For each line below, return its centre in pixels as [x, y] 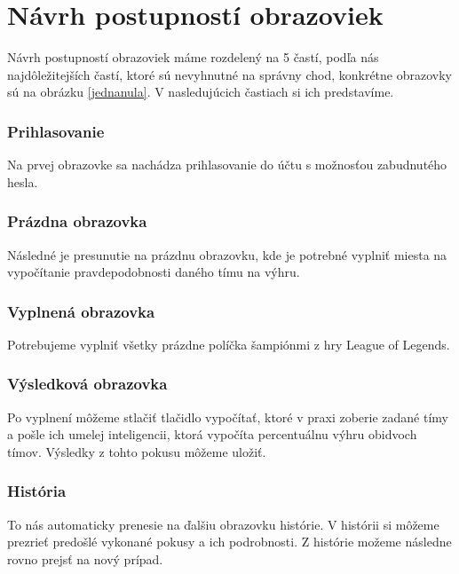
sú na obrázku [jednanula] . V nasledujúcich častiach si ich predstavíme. [201, 92]
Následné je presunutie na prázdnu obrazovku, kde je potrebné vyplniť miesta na [227, 254]
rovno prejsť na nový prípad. [85, 558]
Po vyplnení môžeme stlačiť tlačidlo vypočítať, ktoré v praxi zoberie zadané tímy [228, 417]
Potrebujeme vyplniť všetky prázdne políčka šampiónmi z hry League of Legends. [229, 344]
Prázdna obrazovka [77, 221]
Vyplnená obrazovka [81, 311]
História [37, 491]
